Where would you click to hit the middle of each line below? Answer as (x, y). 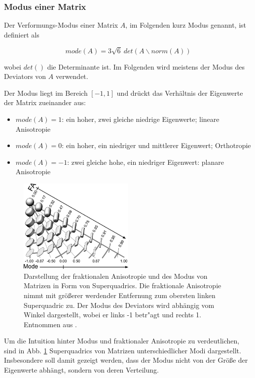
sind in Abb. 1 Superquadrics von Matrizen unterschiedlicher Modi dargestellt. (123, 350)
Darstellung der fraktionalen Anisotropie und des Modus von (116, 276)
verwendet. (72, 76)
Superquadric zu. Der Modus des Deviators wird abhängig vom (119, 305)
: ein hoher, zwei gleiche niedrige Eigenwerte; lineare (141, 119)
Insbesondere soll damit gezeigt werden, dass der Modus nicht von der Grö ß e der (126, 360)
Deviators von (25, 76)
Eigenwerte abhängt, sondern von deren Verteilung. (81, 370)
